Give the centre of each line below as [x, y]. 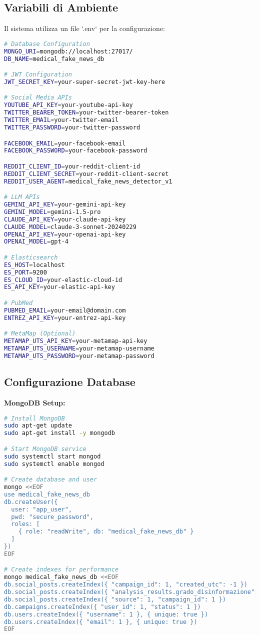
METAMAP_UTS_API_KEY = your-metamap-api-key [76, 341]
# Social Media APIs [38, 98]
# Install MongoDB [34, 418]
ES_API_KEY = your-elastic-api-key [59, 287]
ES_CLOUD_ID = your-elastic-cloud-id [63, 280]
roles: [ [25, 524]
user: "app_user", [42, 509]
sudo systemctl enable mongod [54, 464]
